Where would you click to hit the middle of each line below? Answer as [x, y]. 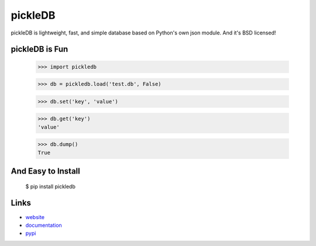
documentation [44, 225]
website [35, 217]
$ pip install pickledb [51, 186]
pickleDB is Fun [39, 49]
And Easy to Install [45, 171]
